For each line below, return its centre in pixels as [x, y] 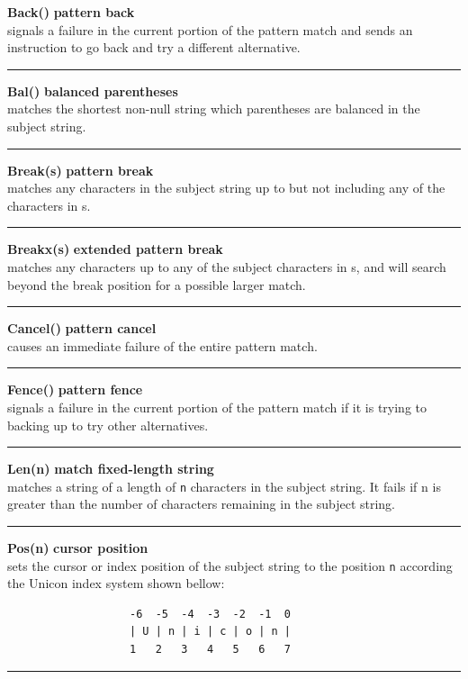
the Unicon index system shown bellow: [116, 583]
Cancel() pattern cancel [82, 328]
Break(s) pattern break [81, 170]
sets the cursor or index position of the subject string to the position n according [230, 565]
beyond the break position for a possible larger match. [157, 284]
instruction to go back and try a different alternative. [154, 47]
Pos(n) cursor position [78, 547]
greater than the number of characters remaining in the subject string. [202, 504]
